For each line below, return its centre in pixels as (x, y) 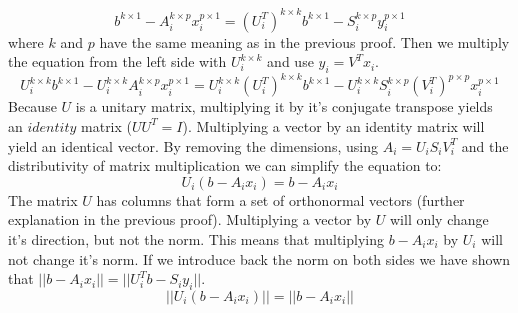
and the (485, 145)
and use (290, 61)
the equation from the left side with (117, 61)
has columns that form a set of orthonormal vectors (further (280, 199)
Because (32, 106)
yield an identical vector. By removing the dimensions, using (193, 145)
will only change (439, 219)
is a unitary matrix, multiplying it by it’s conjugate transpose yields (284, 106)
